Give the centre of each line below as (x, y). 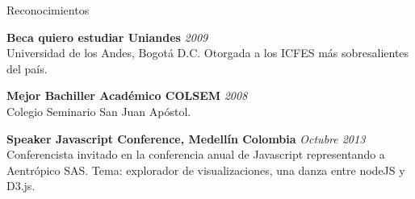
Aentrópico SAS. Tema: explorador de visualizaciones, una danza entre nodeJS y (206, 170)
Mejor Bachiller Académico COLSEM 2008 (127, 95)
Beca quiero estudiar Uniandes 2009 (107, 37)
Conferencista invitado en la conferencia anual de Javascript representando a (196, 154)
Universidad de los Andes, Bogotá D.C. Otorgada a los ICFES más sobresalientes (208, 53)
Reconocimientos (48, 10)
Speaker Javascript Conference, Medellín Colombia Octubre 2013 (186, 138)
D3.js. (21, 186)
